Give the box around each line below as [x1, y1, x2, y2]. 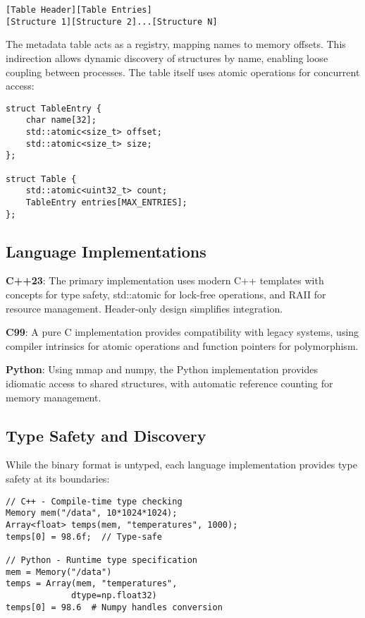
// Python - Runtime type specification [6, 555, 198, 565]
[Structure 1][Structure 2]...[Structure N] [6, 16, 218, 27]
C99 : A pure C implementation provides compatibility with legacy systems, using [6, 325, 359, 339]
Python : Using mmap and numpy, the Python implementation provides [6, 362, 318, 377]
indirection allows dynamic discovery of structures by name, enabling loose [6, 50, 328, 65]
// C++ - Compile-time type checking [6, 496, 182, 507]
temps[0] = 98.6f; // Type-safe [6, 531, 162, 542]
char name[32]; [25, 115, 97, 126]
